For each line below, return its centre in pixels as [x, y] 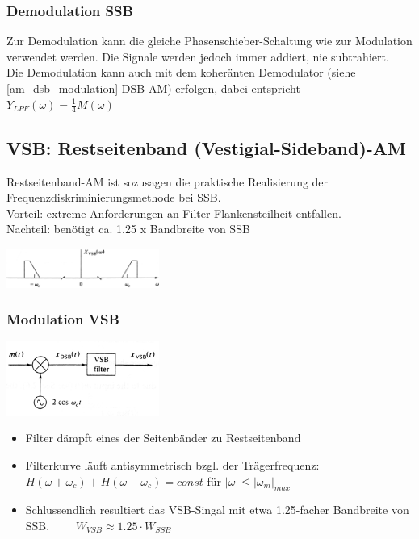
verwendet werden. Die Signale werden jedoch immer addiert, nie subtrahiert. [198, 56]
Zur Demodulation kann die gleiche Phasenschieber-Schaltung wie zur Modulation [209, 41]
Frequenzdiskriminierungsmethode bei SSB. [114, 197]
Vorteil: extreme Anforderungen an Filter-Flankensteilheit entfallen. [174, 213]
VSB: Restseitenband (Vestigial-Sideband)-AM [207, 147]
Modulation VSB [63, 319]
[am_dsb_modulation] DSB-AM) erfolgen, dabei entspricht [153, 88]
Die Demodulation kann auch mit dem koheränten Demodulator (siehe [181, 72]
